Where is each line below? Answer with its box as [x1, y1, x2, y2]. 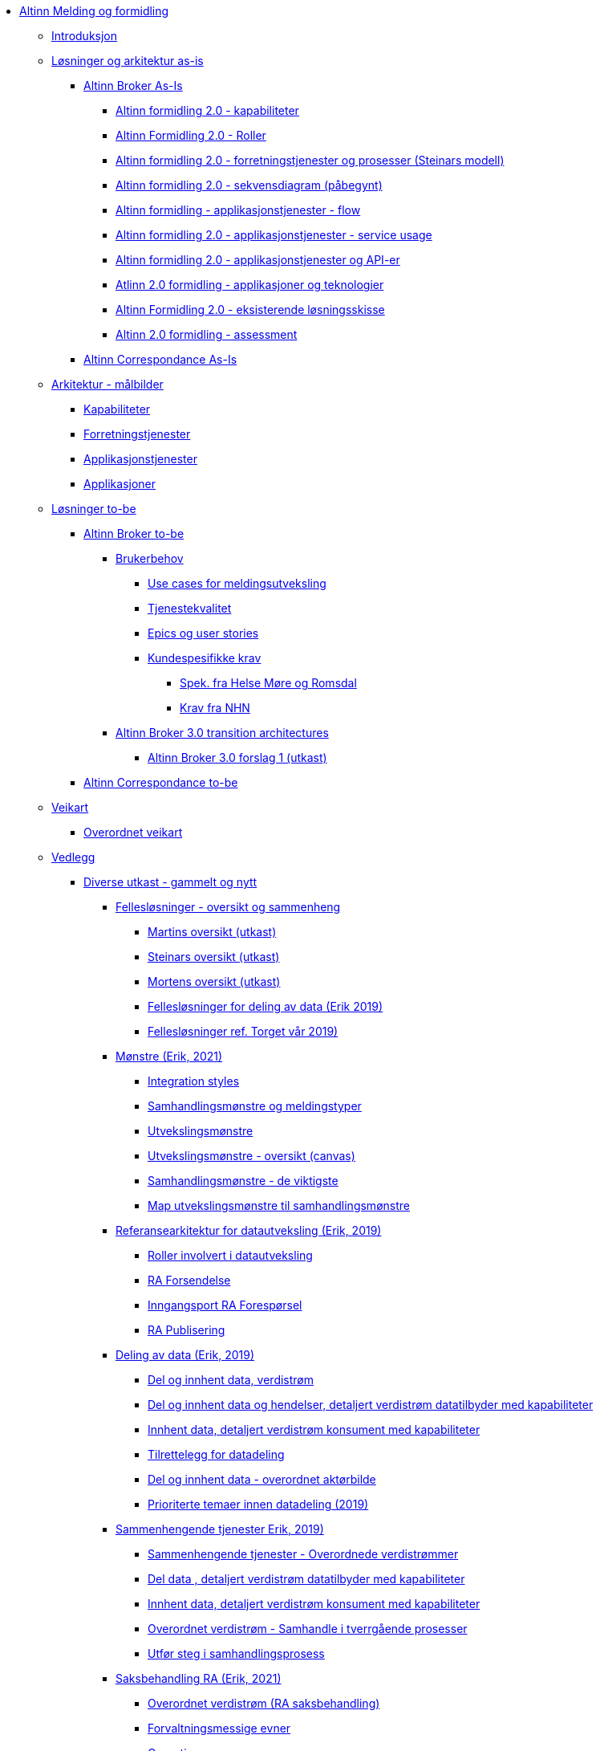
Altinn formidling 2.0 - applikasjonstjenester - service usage [116, 228, 432, 242]
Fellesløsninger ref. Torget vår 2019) [148, 1024, 339, 1038]
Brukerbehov [116, 552, 184, 565]
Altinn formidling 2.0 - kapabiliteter [116, 104, 299, 117]
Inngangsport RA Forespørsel [148, 1298, 302, 1312]
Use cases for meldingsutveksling [148, 576, 326, 590]
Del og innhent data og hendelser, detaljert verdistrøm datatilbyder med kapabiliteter [148, 1398, 594, 1411]
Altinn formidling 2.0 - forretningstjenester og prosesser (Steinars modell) [116, 153, 505, 167]
